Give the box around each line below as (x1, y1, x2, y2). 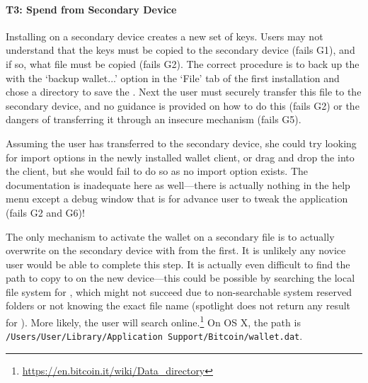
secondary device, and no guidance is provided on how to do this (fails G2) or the (6, 98, 360, 113)
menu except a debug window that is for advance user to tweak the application (6, 191, 348, 206)
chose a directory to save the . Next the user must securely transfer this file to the (6, 84, 362, 99)
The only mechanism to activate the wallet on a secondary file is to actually (6, 229, 335, 244)
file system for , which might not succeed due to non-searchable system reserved (6, 284, 352, 299)
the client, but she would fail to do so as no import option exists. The (6, 164, 309, 178)
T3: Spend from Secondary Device (6, 1, 177, 16)
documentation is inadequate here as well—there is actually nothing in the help (6, 177, 350, 192)
